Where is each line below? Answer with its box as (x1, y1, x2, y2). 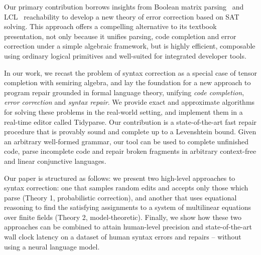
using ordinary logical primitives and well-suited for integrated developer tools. (4, 50, 246, 61)
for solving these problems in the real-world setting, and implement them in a (4, 106, 243, 117)
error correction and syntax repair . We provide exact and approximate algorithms (4, 97, 255, 107)
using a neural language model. (4, 241, 100, 251)
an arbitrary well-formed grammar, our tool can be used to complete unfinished (4, 136, 248, 146)
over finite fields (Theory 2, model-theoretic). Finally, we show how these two (4, 211, 242, 222)
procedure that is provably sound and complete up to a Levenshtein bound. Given (4, 126, 256, 137)
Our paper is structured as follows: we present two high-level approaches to (4, 172, 235, 183)
